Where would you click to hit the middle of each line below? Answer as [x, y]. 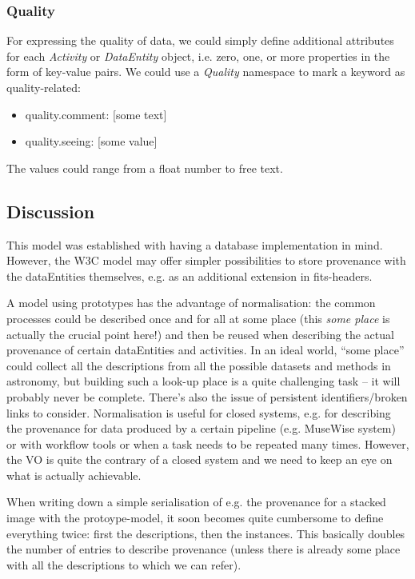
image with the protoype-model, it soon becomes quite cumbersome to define [195, 518]
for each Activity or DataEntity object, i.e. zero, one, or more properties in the [198, 56]
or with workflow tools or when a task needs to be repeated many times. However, [208, 443]
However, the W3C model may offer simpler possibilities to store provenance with [206, 260]
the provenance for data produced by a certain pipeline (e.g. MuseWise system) [201, 428]
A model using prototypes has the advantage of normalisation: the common [191, 303]
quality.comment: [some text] [96, 114]
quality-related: [44, 87]
